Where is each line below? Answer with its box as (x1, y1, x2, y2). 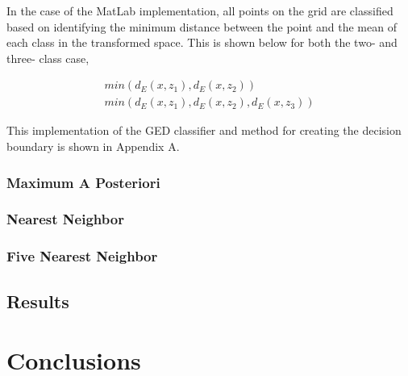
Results (6, 288, 69, 313)
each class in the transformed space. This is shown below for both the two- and (6, 34, 398, 51)
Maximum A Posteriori (6, 172, 160, 192)
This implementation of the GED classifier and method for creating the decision (6, 122, 402, 139)
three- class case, (6, 49, 90, 66)
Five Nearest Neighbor (6, 246, 158, 266)
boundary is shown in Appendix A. (6, 138, 180, 155)
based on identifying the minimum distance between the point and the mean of (6, 18, 397, 35)
